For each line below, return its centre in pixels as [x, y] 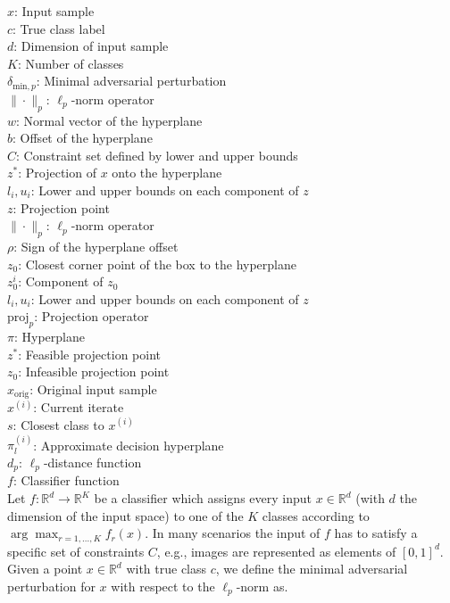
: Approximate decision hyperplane [129, 445]
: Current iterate [79, 407]
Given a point [45, 569]
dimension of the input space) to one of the [125, 515]
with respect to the [163, 586]
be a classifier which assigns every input [203, 498]
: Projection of [57, 173]
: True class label [59, 28]
